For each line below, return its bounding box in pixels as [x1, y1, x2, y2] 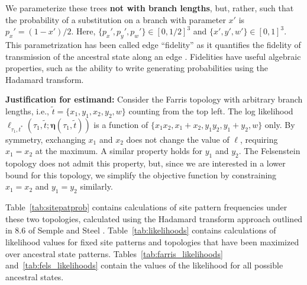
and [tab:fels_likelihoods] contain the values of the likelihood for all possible [5, 259, 283, 271]
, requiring [240, 133, 278, 145]
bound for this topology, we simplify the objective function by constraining [5, 168, 277, 181]
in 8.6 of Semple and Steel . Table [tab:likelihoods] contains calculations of [5, 224, 276, 236]
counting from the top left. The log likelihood [128, 104, 293, 117]
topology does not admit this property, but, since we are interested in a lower [5, 157, 286, 169]
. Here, [71, 25, 96, 37]
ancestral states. [5, 270, 64, 283]
